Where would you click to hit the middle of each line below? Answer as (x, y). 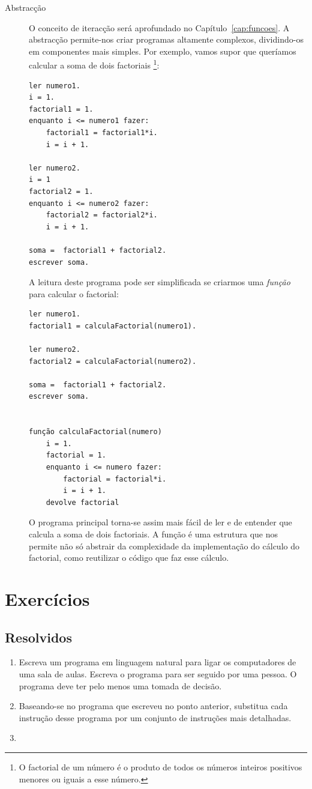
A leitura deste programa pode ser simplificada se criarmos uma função (160, 282)
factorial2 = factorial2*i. (102, 215)
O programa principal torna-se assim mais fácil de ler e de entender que (160, 522)
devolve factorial (82, 502)
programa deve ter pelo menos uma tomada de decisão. (120, 685)
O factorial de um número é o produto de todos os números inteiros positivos (160, 766)
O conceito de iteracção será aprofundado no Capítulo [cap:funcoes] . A (159, 27)
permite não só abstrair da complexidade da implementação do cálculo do (164, 546)
